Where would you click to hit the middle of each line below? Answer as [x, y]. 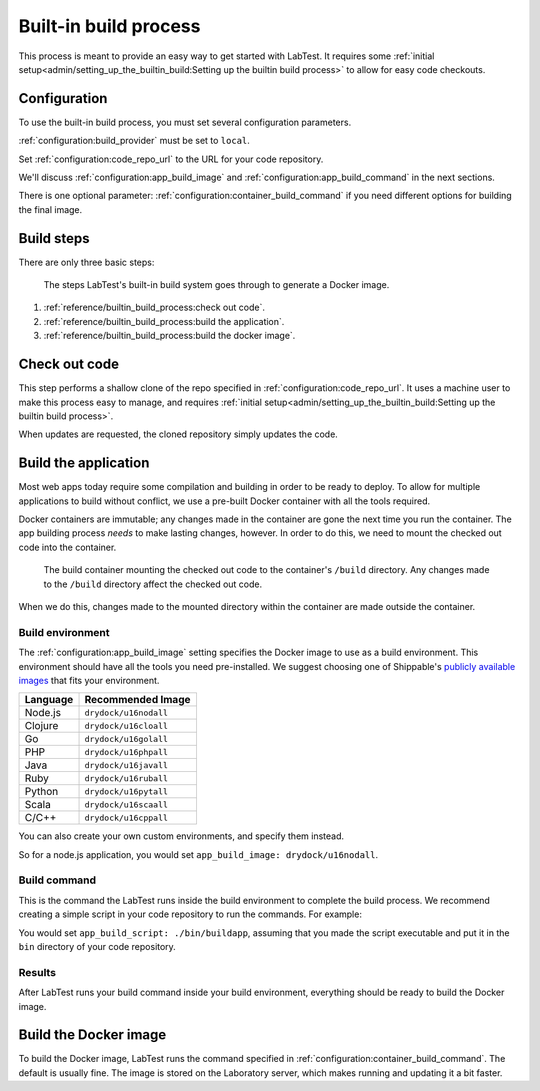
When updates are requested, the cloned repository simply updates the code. [178, 434]
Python [41, 792]
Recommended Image [137, 700]
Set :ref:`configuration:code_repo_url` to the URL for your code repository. [171, 159]
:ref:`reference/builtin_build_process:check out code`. [154, 307]
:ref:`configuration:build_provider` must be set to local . [134, 141]
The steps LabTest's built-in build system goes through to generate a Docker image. [216, 285]
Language [49, 700]
